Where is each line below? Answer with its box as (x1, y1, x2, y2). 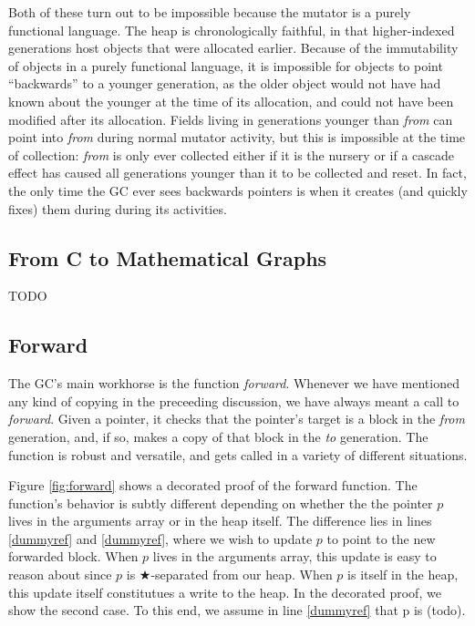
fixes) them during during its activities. (8, 199, 227, 218)
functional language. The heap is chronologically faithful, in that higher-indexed (8, 20, 455, 39)
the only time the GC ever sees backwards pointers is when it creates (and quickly (8, 180, 468, 200)
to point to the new (326, 529, 436, 548)
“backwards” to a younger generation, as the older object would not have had (8, 74, 441, 93)
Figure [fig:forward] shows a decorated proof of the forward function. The (8, 476, 418, 495)
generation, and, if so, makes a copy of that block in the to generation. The (8, 426, 429, 446)
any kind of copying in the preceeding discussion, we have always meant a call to (8, 391, 460, 410)
